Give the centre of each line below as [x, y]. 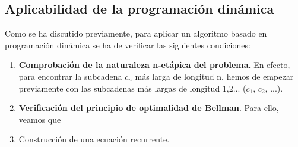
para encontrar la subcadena [70, 76]
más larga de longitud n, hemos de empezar [214, 76]
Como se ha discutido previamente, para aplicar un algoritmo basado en [136, 33]
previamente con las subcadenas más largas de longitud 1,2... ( [132, 88]
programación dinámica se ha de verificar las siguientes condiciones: [128, 45]
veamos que [40, 119]
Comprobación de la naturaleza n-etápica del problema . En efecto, [154, 65]
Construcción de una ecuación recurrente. [94, 139]
